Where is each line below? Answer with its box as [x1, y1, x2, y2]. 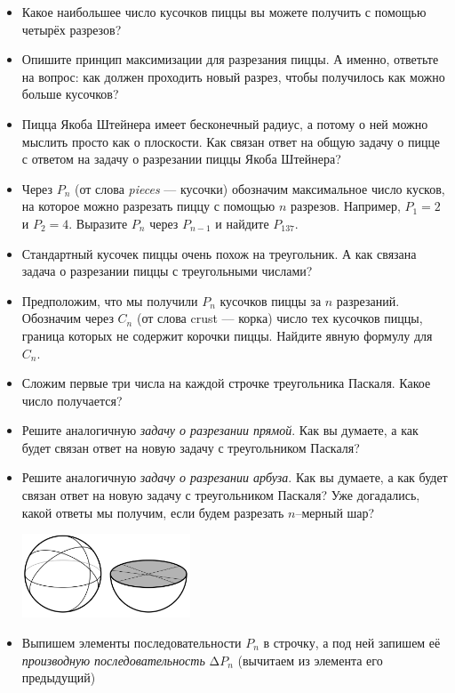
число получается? [21, 391, 123, 409]
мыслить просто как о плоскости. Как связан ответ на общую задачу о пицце [21, 132, 441, 150]
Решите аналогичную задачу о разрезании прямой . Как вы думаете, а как [21, 421, 419, 439]
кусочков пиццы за [220, 291, 322, 310]
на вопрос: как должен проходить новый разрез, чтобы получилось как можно [21, 67, 445, 85]
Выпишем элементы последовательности [21, 633, 242, 651]
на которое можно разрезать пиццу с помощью [21, 197, 275, 215]
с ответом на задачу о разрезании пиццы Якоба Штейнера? [21, 149, 341, 168]
